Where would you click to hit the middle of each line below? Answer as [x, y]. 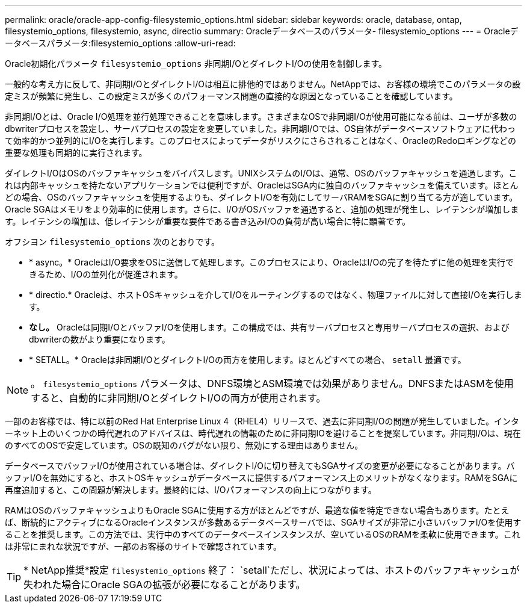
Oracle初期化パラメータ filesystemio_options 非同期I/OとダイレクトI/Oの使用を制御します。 [196, 64]
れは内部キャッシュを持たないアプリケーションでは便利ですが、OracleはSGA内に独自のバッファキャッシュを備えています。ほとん [262, 185]
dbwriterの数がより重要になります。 [100, 339]
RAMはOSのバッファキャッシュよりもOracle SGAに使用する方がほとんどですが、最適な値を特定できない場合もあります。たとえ [257, 510]
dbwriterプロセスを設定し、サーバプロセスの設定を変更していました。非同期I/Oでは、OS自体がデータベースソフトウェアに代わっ [260, 129]
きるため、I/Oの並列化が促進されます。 [106, 274]
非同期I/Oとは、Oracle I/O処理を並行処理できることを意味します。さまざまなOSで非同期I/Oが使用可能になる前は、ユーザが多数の [261, 116]
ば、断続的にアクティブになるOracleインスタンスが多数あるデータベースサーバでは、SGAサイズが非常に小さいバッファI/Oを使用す [263, 522]
